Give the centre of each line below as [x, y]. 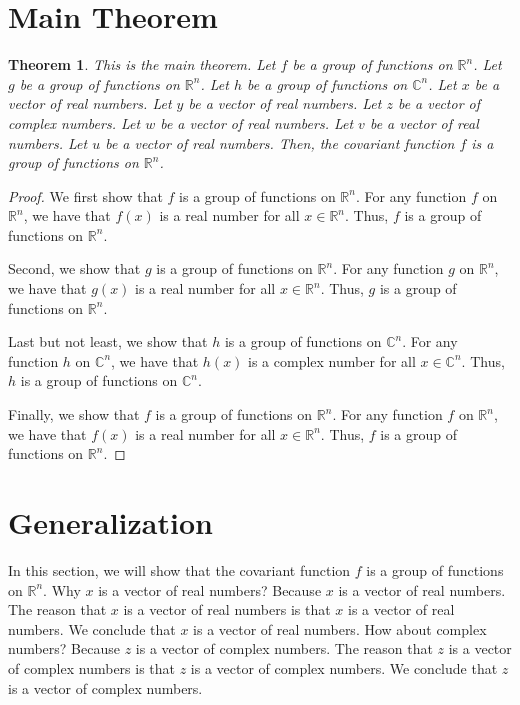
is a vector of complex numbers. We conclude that [344, 667]
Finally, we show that [74, 414]
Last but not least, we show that [108, 341]
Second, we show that [74, 268]
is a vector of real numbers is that [227, 609]
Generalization [110, 522]
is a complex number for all [332, 360]
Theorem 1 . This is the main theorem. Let [142, 64]
